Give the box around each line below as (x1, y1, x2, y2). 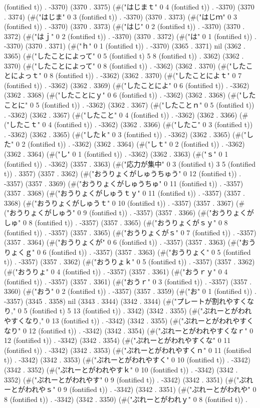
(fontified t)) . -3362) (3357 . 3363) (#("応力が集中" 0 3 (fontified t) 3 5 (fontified (4, 158, 256, 169)
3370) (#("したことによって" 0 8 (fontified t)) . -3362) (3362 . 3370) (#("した (4, 60, 246, 71)
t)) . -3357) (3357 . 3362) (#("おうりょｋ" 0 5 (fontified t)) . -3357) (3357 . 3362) (4, 256, 255, 267)
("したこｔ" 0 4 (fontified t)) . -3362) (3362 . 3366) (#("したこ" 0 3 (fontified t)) (4, 119, 253, 130)
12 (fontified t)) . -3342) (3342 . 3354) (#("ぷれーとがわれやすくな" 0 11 (4, 335, 231, 345)
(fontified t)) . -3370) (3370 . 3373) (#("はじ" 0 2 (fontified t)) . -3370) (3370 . (4, 21, 245, 32)
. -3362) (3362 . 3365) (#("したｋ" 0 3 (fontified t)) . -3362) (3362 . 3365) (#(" (4, 129, 246, 139)
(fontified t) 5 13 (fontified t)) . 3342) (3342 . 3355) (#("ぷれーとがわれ (30, 305, 252, 316)
